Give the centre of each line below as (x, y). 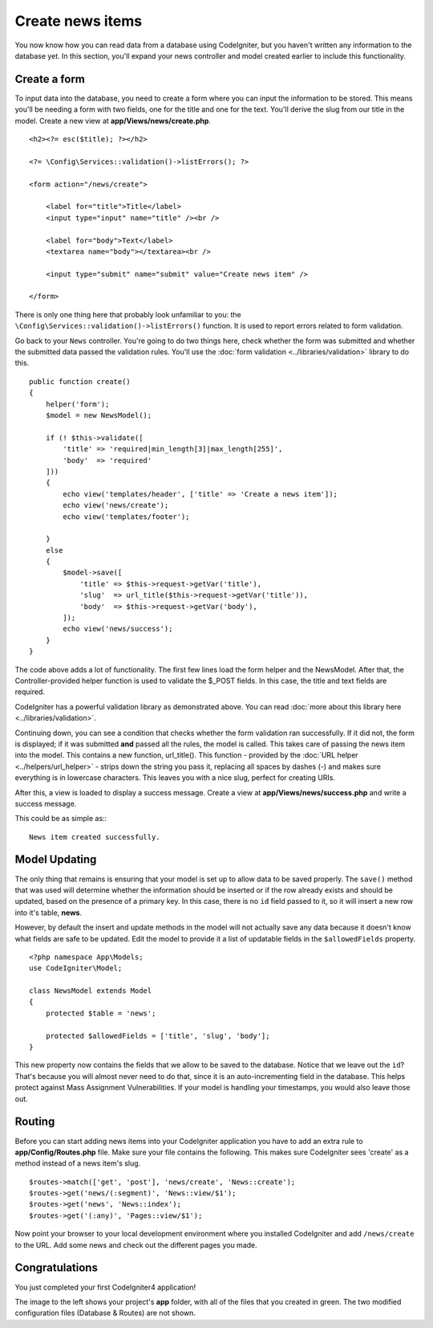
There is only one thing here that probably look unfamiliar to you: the (128, 314)
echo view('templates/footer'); (126, 517)
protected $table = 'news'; (101, 1013)
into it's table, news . (49, 913)
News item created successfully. (95, 837)
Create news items (79, 21)
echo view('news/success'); (118, 629)
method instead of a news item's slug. (78, 1163)
